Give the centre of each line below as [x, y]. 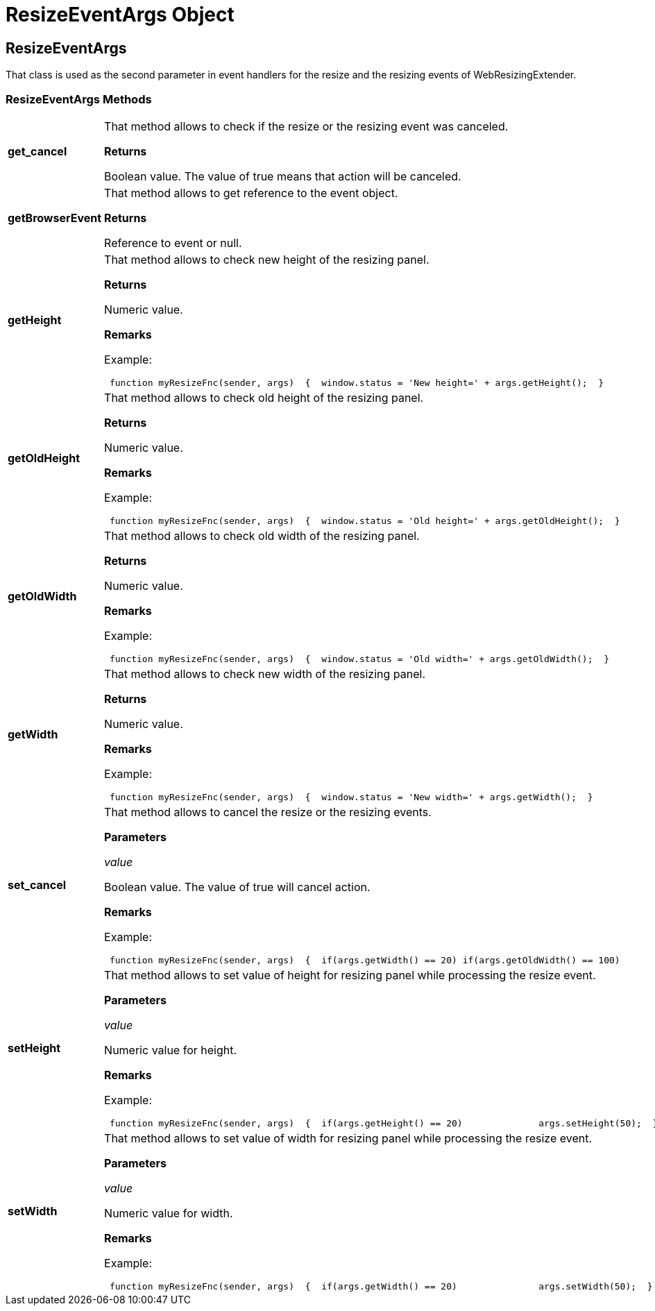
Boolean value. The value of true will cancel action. [237, 887]
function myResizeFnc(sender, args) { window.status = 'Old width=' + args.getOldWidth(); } [359, 659]
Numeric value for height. [171, 1050]
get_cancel [37, 151]
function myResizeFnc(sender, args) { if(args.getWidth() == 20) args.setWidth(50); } [381, 1286]
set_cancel [37, 885]
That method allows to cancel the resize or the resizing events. [268, 812]
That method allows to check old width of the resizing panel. [262, 535]
